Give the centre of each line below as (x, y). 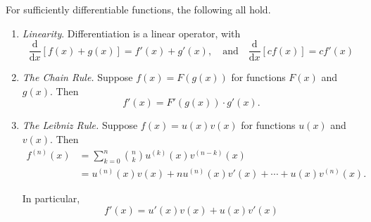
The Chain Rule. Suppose (77, 77)
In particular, (51, 198)
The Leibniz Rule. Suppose (80, 125)
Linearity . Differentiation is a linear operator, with (131, 33)
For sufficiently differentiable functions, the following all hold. (138, 9)
